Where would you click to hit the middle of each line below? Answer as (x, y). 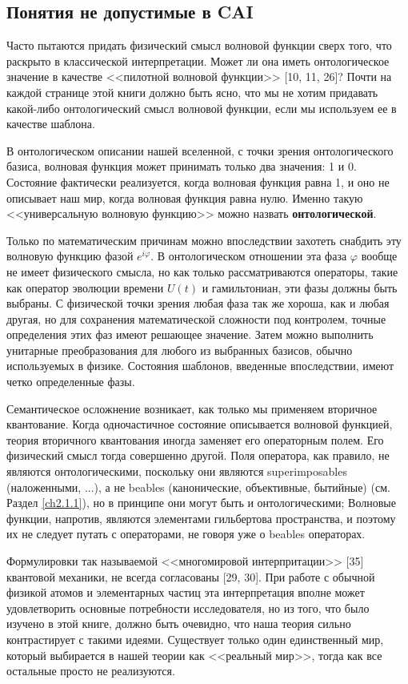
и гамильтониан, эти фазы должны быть (300, 287)
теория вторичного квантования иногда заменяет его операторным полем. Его (195, 439)
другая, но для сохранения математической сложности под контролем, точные (196, 318)
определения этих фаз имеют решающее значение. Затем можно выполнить (190, 334)
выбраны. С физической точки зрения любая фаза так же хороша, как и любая (198, 303)
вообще (379, 256)
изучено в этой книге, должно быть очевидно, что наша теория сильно (179, 624)
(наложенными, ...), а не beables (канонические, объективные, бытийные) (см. (198, 487)
